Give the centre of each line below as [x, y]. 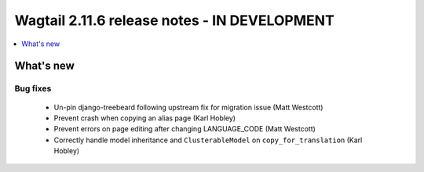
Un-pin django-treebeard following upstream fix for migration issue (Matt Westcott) [188, 107]
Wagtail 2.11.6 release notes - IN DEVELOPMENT [175, 20]
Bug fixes [33, 88]
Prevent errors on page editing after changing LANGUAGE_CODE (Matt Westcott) [185, 129]
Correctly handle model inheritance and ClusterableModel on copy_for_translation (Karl [208, 140]
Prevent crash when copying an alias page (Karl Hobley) [144, 118]
